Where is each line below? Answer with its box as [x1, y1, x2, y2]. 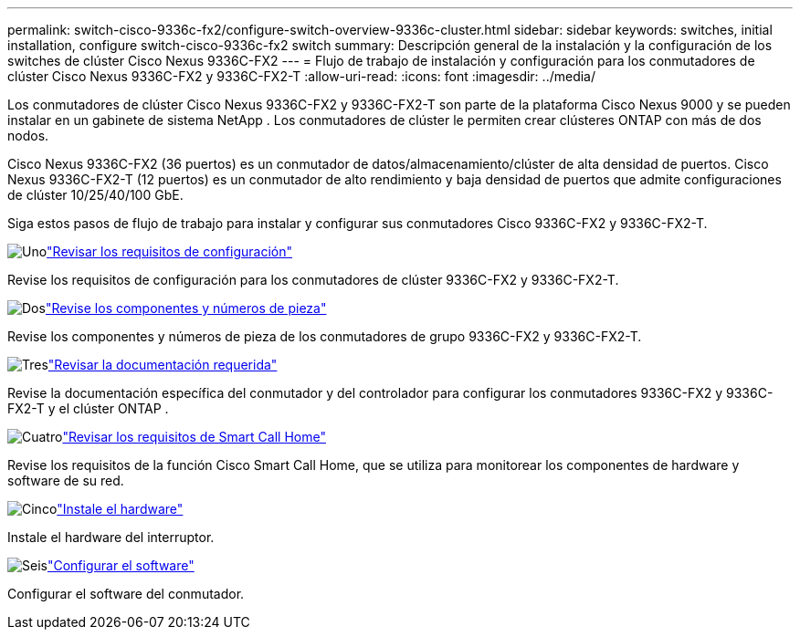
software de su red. [7, 473, 124, 488]
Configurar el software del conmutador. [7, 586, 245, 601]
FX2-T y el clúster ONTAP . [7, 401, 169, 416]
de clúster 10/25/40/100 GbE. [7, 187, 184, 203]
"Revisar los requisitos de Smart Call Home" [62, 429, 326, 444]
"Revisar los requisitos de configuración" [47, 244, 293, 259]
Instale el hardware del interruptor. [7, 529, 215, 545]
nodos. [7, 128, 49, 143]
